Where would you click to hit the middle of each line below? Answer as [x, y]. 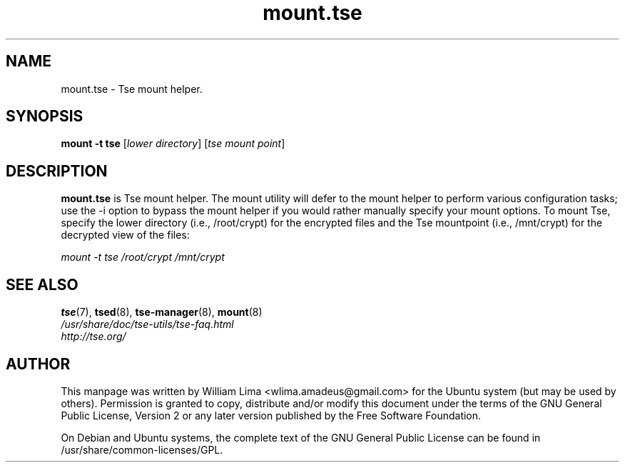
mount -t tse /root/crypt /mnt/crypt [143, 257]
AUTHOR [38, 364]
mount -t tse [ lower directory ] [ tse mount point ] [173, 144]
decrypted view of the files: [125, 235]
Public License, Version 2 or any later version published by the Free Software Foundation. [271, 415]
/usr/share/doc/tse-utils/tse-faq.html [147, 324]
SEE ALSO [42, 284]
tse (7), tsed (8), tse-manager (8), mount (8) [162, 312]
